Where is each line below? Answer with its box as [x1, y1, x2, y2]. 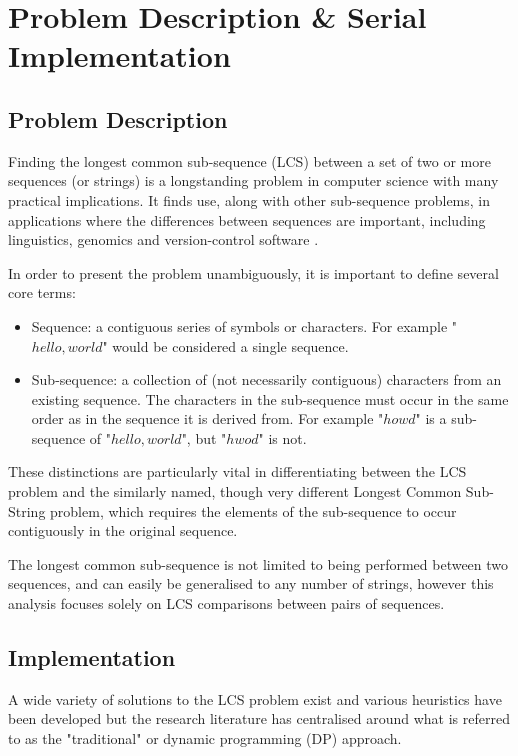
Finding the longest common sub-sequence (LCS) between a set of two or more [8, 150, 491, 171]
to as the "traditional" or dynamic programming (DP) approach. [8, 728, 402, 749]
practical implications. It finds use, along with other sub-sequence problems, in [8, 189, 491, 210]
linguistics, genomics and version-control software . [8, 229, 319, 250]
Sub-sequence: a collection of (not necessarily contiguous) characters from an [31, 369, 502, 390]
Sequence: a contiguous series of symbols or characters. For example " [31, 315, 458, 336]
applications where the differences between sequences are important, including [8, 209, 486, 230]
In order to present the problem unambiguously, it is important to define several [8, 262, 499, 283]
